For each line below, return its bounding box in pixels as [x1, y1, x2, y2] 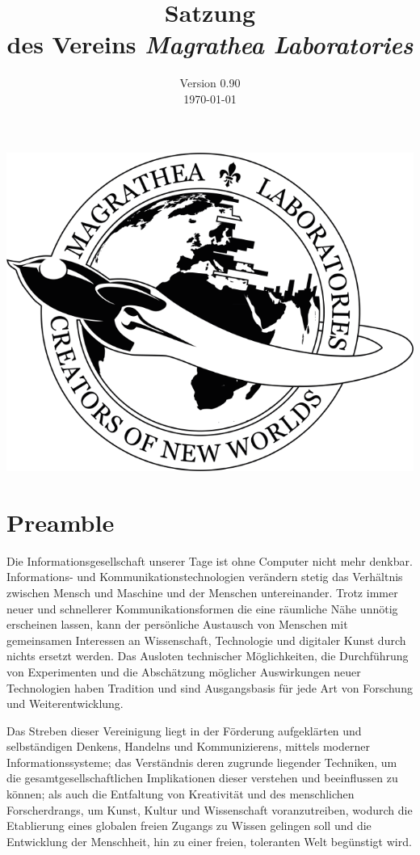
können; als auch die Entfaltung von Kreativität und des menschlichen [6, 786, 355, 802]
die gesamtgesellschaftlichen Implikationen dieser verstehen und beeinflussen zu [6, 769, 398, 786]
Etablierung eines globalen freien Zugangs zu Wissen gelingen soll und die [6, 817, 372, 834]
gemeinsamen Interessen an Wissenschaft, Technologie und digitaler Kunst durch [6, 631, 406, 648]
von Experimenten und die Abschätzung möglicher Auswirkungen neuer [6, 663, 361, 680]
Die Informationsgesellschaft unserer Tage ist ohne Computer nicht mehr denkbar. [6, 552, 413, 569]
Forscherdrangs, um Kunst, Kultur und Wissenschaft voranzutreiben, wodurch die [6, 801, 413, 818]
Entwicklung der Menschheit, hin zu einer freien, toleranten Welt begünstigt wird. [6, 832, 412, 849]
